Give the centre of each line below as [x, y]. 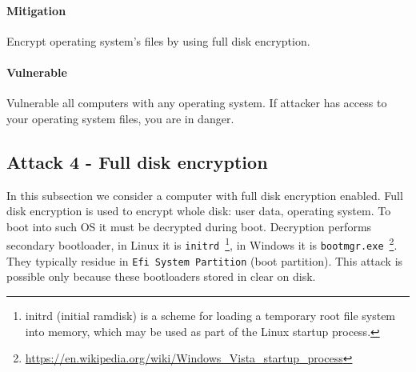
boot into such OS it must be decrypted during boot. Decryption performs [189, 226]
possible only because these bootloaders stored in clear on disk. [161, 276]
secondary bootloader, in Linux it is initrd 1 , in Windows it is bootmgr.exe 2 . [202, 244]
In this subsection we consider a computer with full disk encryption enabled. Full [205, 195]
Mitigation [36, 10]
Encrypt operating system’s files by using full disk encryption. [158, 40]
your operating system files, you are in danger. [120, 118]
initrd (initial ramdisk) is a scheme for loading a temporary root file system [210, 315]
